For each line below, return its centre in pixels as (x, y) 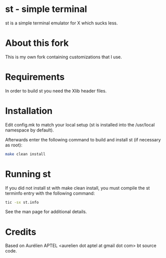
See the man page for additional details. (46, 212)
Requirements (35, 77)
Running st (28, 174)
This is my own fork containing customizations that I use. (64, 57)
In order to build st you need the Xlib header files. (56, 91)
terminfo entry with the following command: (50, 193)
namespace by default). (29, 130)
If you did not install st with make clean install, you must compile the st (78, 188)
